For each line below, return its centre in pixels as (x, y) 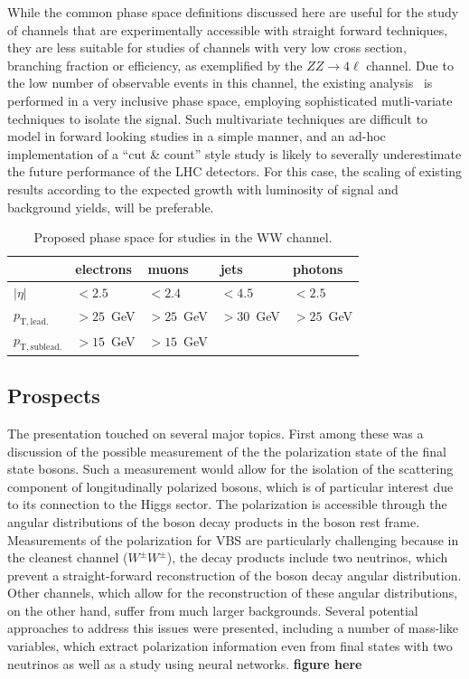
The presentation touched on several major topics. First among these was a (216, 433)
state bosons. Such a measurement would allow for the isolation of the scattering (230, 469)
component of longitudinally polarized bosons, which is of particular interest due (230, 486)
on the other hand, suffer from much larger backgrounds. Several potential (213, 610)
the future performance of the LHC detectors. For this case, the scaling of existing (235, 171)
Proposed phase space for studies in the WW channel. (183, 237)
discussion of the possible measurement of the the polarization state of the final (227, 451)
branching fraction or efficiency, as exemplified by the (155, 65)
